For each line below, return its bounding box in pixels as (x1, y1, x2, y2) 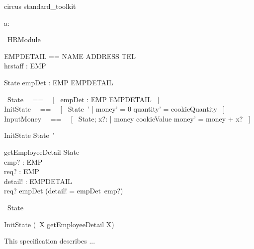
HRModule (7, 34, 41, 45)
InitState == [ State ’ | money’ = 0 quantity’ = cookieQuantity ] (4, 104, 225, 114)
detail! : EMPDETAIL (4, 176, 72, 186)
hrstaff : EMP (4, 61, 46, 71)
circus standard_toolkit (4, 1, 76, 11)
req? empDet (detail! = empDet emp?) (4, 186, 123, 196)
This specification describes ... (4, 236, 95, 246)
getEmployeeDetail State (4, 146, 80, 157)
